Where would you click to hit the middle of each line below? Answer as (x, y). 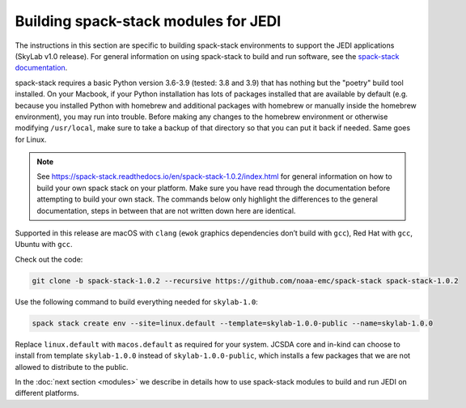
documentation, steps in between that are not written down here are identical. (166, 210)
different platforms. (47, 393)
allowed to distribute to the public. (72, 367)
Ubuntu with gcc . (44, 244)
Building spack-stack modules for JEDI (148, 21)
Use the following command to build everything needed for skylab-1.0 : (136, 302)
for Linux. (31, 139)
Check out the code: (49, 259)
